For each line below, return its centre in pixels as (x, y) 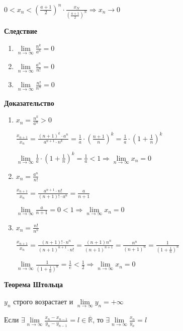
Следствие (21, 31)
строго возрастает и (43, 301)
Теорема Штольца (34, 284)
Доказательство (29, 103)
